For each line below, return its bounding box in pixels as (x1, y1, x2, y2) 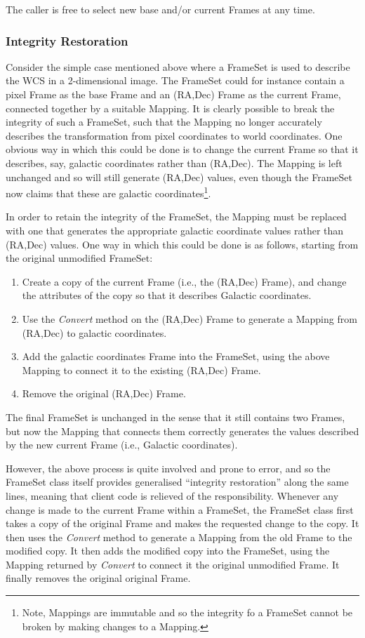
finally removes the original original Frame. (6, 571, 191, 585)
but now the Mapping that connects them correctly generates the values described (6, 423, 359, 438)
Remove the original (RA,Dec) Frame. (22, 386, 186, 401)
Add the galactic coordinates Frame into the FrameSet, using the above (22, 349, 330, 364)
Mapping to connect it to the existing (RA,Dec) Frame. (22, 362, 261, 377)
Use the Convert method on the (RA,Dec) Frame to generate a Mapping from (22, 311, 357, 326)
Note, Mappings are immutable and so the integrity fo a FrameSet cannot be (22, 605, 353, 620)
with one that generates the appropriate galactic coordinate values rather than (6, 223, 344, 237)
